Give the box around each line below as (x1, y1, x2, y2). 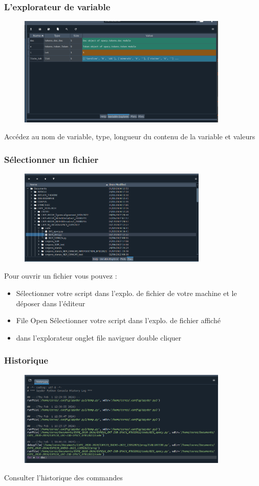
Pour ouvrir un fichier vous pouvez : (4, 270, 117, 281)
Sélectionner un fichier (4, 153, 99, 165)
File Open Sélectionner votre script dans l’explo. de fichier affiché (16, 315, 221, 326)
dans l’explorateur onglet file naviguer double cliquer (16, 332, 182, 343)
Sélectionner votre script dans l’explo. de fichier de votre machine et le (16, 288, 237, 298)
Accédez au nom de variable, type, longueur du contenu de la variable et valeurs (4, 131, 255, 142)
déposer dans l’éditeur (16, 298, 85, 308)
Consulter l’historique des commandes (4, 472, 123, 482)
